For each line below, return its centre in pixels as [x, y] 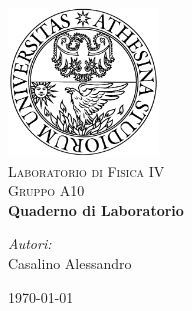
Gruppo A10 [46, 190]
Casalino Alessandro [70, 263]
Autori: [30, 243]
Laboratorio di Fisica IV [86, 170]
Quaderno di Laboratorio [96, 209]
